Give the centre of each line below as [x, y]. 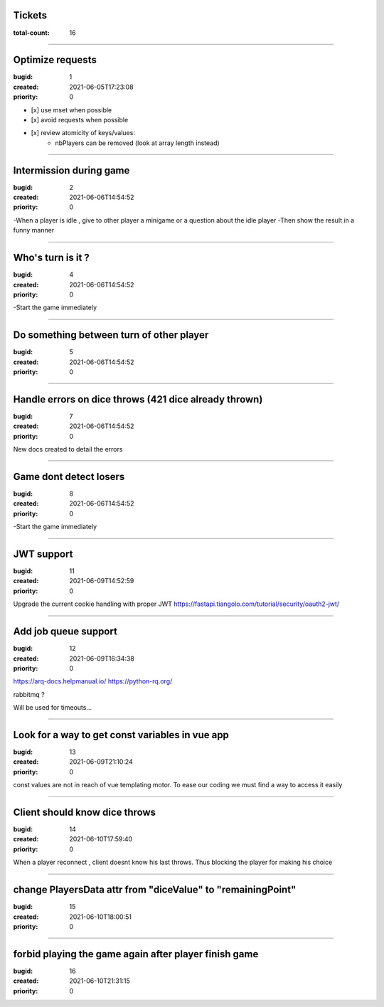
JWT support [43, 554]
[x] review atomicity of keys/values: [83, 133]
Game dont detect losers [69, 476]
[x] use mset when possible [71, 110]
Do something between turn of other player [111, 335]
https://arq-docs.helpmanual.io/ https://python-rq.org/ [93, 681]
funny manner [34, 230]
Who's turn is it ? [52, 258]
